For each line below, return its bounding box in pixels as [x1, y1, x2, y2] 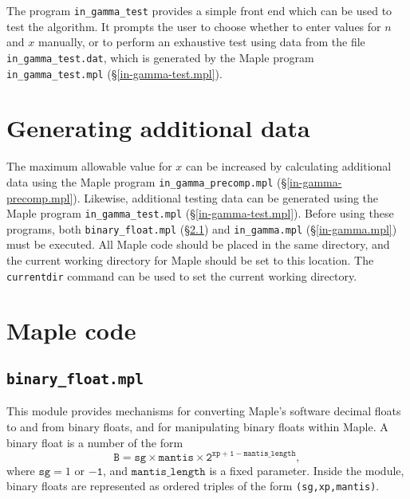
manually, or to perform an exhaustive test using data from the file [37, 33, 365, 50]
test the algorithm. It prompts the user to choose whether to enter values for [6, 18, 381, 34]
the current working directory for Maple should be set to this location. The [6, 252, 374, 269]
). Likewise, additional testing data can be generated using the [73, 189, 379, 206]
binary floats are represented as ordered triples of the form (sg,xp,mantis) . [6, 477, 380, 494]
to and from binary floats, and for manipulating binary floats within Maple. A [6, 418, 388, 435]
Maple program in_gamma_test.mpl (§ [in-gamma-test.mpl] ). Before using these [6, 205, 394, 222]
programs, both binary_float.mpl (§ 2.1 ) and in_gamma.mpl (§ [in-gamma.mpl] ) [6, 220, 397, 237]
